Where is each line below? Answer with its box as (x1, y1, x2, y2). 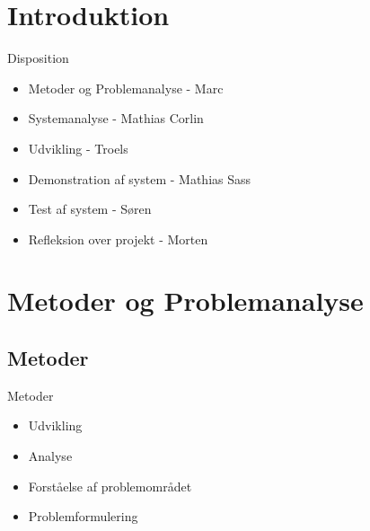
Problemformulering (28, 507, 138, 526)
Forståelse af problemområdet (28, 476, 192, 495)
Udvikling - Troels (28, 138, 128, 157)
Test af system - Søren (28, 199, 152, 218)
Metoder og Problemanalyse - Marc (28, 78, 224, 97)
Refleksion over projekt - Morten (28, 229, 208, 248)
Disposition (7, 49, 69, 67)
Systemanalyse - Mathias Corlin (28, 109, 204, 128)
